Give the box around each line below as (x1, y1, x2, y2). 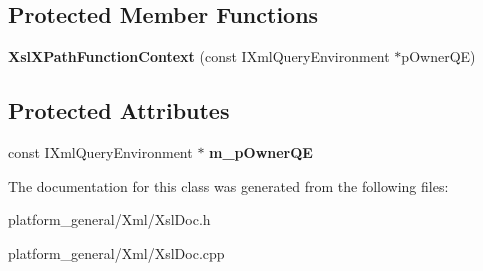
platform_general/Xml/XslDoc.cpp (8, 242, 225, 263)
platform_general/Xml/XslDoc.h (8, 209, 211, 230)
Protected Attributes (8, 95, 230, 126)
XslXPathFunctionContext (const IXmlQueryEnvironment (8, 46, 390, 67)
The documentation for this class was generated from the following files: (8, 175, 449, 196)
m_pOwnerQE (209, 142, 313, 162)
